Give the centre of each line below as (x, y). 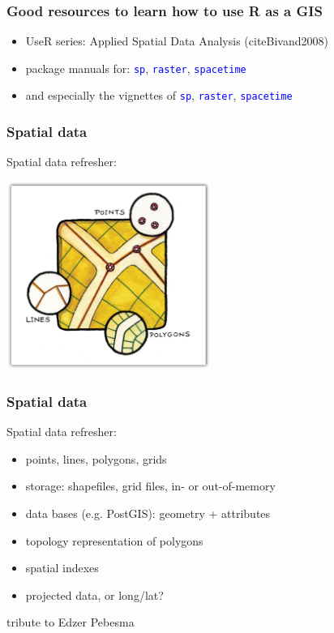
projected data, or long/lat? (94, 595)
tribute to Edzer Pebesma (71, 622)
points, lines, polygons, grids (96, 458)
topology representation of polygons (114, 540)
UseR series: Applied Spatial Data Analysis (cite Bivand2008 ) (177, 41)
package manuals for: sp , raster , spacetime (136, 68)
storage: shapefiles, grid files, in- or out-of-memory (150, 486)
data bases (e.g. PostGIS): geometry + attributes (148, 513)
